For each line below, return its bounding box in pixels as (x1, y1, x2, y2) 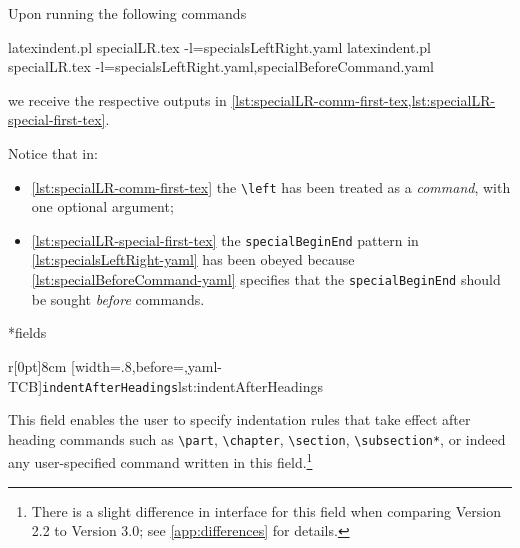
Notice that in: (8, 142, 98, 163)
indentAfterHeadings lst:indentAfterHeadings (42, 375, 323, 396)
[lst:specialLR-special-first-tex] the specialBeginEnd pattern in (31, 229, 419, 250)
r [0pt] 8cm (8, 355, 67, 376)
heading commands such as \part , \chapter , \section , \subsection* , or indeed (8, 428, 506, 449)
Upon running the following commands (8, 3, 247, 23)
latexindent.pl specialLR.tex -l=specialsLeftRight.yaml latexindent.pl (8, 36, 431, 57)
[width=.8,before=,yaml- (71, 355, 223, 376)
